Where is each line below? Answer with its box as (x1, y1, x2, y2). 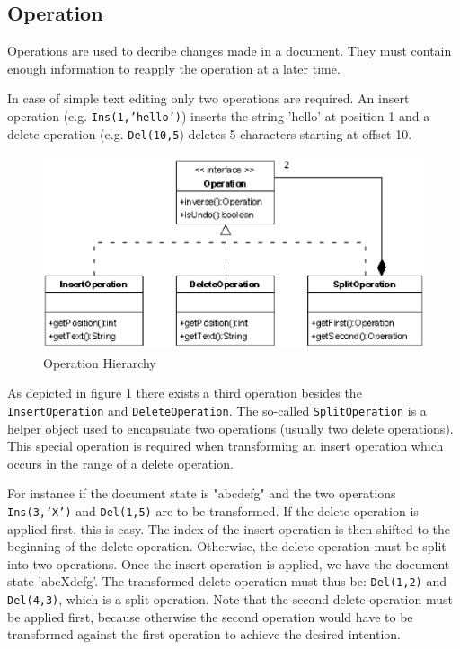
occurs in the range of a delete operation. (7, 453, 234, 472)
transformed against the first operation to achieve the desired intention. (7, 625, 402, 644)
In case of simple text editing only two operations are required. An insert (7, 89, 410, 108)
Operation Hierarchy (43, 353, 156, 372)
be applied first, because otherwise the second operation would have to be (7, 607, 413, 626)
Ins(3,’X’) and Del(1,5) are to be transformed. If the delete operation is (7, 502, 419, 521)
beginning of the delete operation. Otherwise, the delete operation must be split (7, 537, 447, 556)
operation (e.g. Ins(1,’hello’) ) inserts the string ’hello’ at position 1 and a (7, 106, 430, 125)
